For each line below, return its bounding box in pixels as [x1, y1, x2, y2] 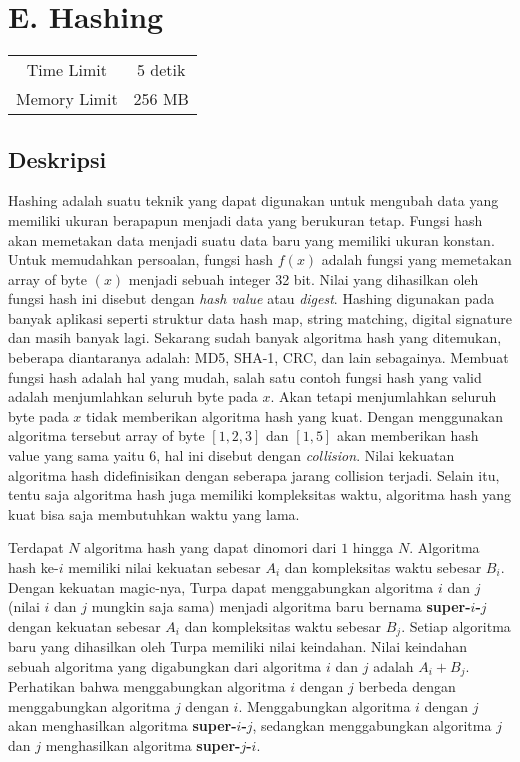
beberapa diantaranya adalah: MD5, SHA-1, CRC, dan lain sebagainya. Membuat [8, 347, 509, 368]
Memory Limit [16, 87, 118, 111]
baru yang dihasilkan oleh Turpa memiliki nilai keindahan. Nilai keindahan [8, 636, 468, 657]
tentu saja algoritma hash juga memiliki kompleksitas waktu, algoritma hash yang [8, 484, 511, 505]
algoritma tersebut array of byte [8, 425, 205, 446]
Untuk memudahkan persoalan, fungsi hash [8, 249, 274, 270]
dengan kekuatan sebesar [8, 615, 161, 636]
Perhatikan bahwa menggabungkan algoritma [8, 676, 286, 697]
